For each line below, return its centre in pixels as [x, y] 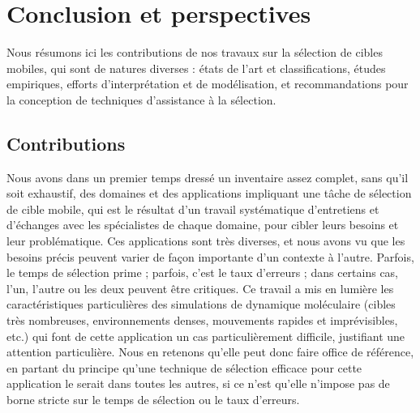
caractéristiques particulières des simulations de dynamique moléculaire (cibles [201, 304]
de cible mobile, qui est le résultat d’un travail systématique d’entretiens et [193, 209]
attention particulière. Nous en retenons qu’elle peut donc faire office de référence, [210, 352]
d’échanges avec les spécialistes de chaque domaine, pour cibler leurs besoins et [203, 225]
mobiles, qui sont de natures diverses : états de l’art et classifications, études [196, 68]
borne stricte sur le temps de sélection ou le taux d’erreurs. [153, 400]
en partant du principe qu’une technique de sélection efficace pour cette [184, 367]
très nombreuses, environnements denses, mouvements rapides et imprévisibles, [202, 320]
